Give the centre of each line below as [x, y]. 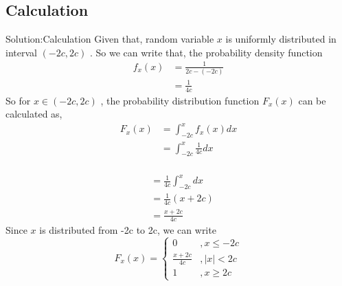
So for [18, 100]
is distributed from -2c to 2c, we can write [128, 230]
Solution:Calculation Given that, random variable [110, 39]
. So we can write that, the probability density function [206, 52]
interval [21, 52]
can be [312, 100]
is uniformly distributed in [281, 39]
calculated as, [34, 114]
